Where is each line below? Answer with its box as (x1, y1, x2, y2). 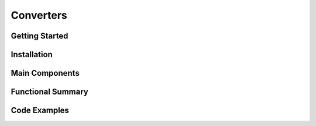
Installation (11, 50, 53, 60)
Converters (11, 9, 67, 22)
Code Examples (11, 106, 70, 116)
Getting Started (11, 31, 68, 41)
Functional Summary (11, 87, 89, 97)
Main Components (11, 68, 80, 78)
